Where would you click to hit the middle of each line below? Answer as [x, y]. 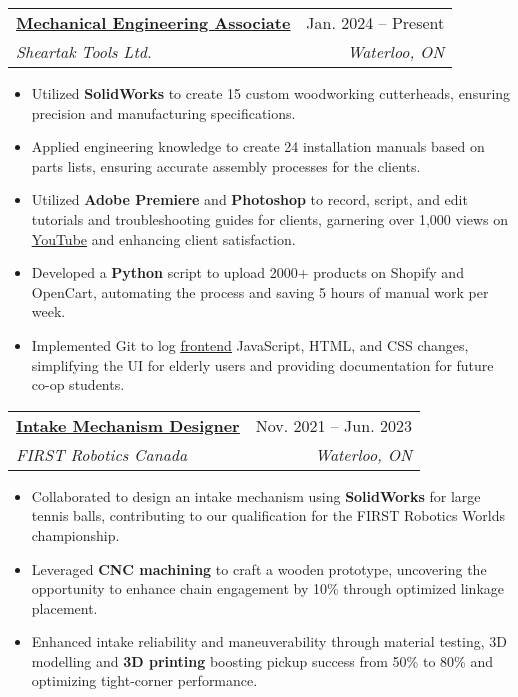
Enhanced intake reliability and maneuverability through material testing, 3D [269, 641]
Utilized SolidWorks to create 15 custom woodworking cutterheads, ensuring [271, 93]
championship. [75, 534]
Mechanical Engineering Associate [153, 22]
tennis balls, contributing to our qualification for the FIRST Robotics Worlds [268, 515]
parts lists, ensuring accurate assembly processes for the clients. [226, 165]
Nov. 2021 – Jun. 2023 [333, 425]
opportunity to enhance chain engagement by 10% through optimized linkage [268, 588]
